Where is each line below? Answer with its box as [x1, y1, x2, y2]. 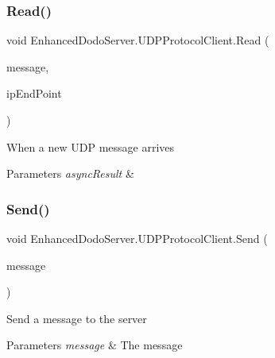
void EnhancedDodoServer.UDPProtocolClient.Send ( [6, 230, 268, 246]
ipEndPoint [6, 85, 62, 102]
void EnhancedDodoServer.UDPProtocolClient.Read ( [6, 32, 269, 48]
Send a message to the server [6, 310, 147, 326]
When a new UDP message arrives [6, 138, 175, 155]
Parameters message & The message [6, 337, 183, 353]
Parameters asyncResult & [6, 165, 134, 182]
